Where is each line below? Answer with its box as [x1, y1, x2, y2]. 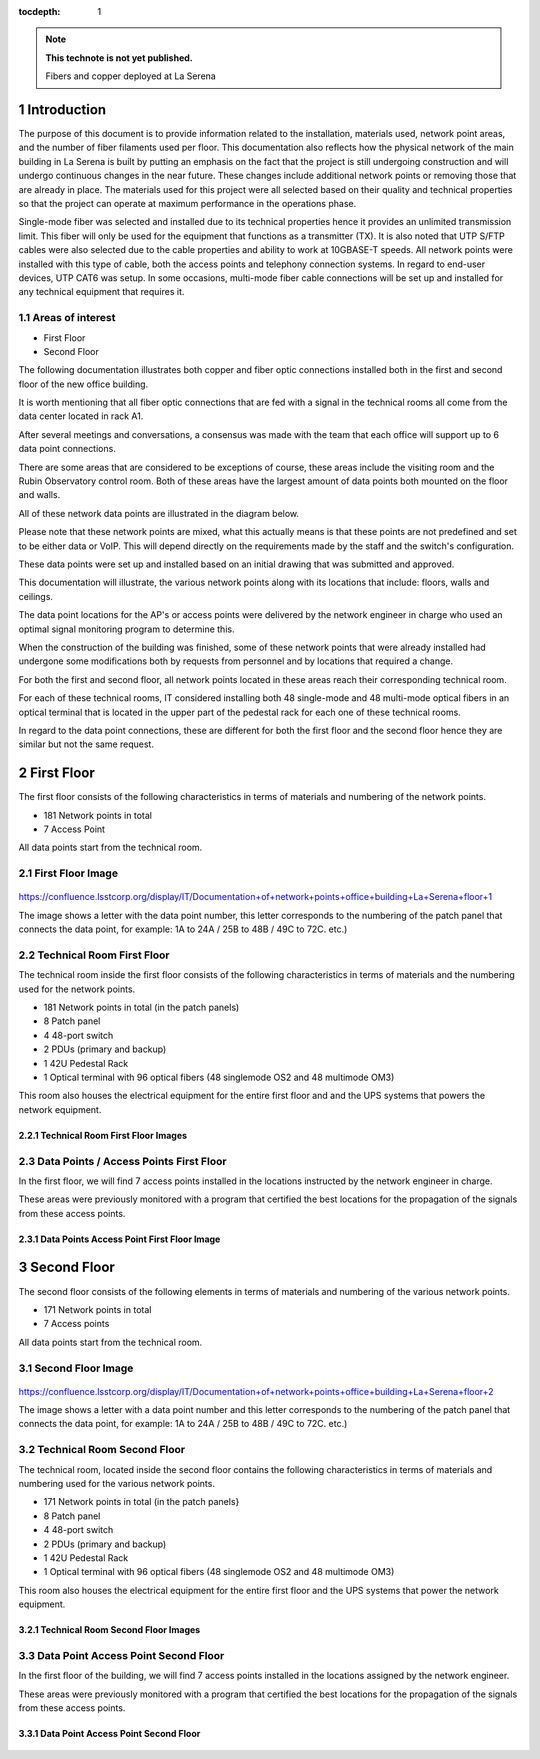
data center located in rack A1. [18, 410, 144, 422]
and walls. [18, 489, 61, 501]
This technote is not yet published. [45, 51, 194, 64]
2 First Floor [18, 765, 95, 782]
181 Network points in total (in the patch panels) [43, 1001, 240, 1014]
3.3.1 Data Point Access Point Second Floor [18, 1728, 201, 1740]
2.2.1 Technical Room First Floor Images [18, 1129, 188, 1141]
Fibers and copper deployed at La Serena [45, 70, 217, 82]
